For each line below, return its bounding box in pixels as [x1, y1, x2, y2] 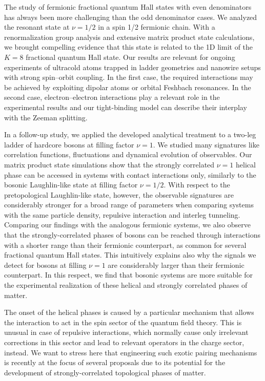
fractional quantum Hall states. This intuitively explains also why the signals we [4, 249, 256, 260]
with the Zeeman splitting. [4, 112, 88, 122]
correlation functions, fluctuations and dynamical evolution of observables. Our [4, 149, 252, 160]
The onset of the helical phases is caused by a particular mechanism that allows [4, 307, 254, 317]
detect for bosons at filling [4, 259, 87, 270]
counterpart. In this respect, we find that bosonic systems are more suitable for [4, 269, 253, 280]
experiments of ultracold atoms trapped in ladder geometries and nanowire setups [4, 61, 261, 72]
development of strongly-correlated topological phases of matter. [4, 367, 206, 377]
